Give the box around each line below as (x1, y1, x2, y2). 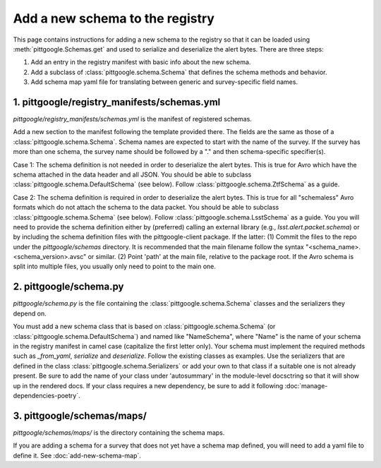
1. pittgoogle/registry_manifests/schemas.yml (13, 96, 221, 108)
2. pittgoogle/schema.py (13, 281, 124, 293)
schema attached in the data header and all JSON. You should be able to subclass (13, 170, 252, 179)
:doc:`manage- (284, 381, 328, 390)
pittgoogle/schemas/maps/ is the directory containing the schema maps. (13, 428, 225, 437)
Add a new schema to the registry (13, 11, 215, 26)
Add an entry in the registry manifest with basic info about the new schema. (30, 58, 251, 66)
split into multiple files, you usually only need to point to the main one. (13, 262, 217, 271)
